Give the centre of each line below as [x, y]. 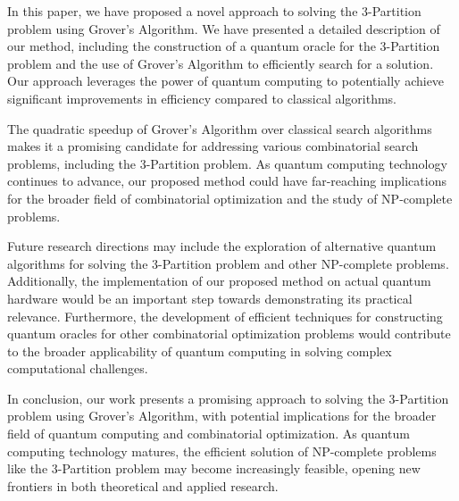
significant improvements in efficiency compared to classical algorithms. [202, 98]
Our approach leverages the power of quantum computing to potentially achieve [226, 81]
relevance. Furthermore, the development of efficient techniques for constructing [225, 316]
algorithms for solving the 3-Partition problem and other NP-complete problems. [228, 263]
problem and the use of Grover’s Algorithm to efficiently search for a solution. [221, 63]
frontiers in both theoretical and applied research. [143, 485]
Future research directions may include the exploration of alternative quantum [222, 246]
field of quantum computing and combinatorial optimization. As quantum [209, 434]
